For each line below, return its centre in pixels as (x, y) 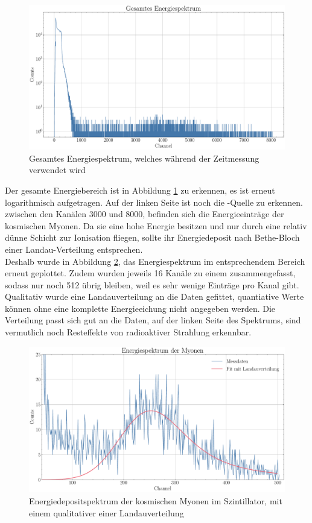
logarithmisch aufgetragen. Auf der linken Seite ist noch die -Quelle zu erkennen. (154, 202)
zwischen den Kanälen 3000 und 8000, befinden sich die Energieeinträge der (145, 214)
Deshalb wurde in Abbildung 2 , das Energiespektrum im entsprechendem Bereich (155, 261)
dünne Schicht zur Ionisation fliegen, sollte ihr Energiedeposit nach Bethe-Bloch (152, 237)
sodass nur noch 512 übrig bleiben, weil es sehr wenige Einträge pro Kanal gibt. (152, 284)
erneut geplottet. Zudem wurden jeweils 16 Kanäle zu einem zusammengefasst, (150, 273)
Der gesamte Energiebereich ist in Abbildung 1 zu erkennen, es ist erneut (140, 190)
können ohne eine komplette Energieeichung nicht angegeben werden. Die (140, 308)
